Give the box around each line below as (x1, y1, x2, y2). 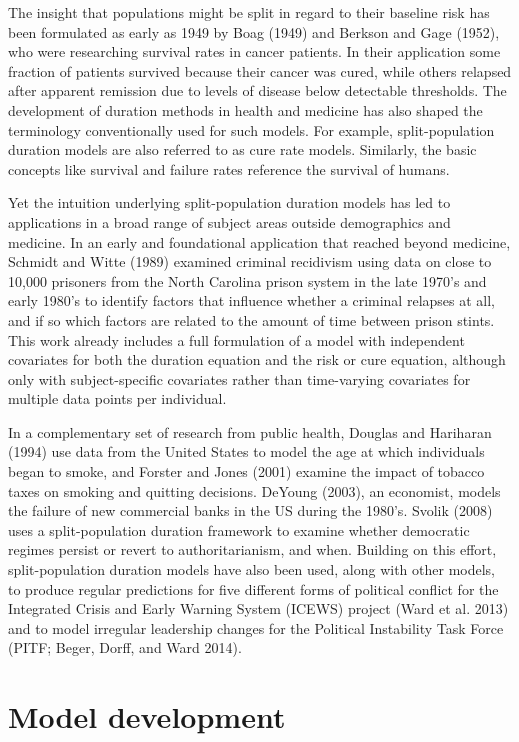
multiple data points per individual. (8, 388, 227, 409)
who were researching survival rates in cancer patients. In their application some (8, 41, 501, 62)
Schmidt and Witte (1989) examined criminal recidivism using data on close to (8, 251, 492, 272)
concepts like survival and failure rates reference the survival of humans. (8, 158, 450, 179)
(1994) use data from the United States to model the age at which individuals (8, 441, 485, 462)
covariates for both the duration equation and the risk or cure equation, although (8, 349, 506, 370)
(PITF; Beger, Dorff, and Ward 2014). (8, 637, 242, 658)
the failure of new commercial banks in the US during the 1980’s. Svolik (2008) (8, 500, 493, 521)
